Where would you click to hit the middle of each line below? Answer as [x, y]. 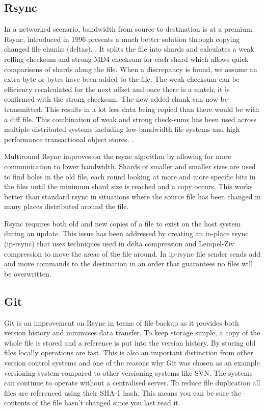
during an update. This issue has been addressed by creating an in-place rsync [126, 233]
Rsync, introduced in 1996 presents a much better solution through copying [122, 39]
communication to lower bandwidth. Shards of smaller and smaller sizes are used [130, 166]
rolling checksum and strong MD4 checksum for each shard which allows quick [126, 59]
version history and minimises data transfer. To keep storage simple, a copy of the [132, 333]
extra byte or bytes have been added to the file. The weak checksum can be [122, 79]
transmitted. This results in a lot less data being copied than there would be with [132, 109]
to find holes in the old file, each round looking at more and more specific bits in [130, 176]
